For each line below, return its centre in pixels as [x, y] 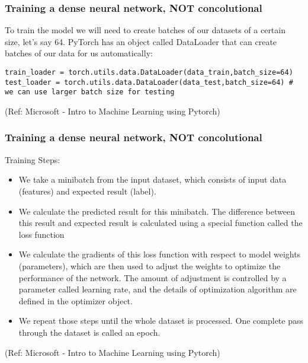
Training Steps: [33, 159]
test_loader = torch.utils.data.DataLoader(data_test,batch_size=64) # [149, 82]
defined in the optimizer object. [76, 300]
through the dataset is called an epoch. [89, 332]
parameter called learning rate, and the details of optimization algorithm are [158, 289]
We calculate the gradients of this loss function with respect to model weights [160, 254]
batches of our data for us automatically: [79, 53]
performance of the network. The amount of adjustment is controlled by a [153, 277]
